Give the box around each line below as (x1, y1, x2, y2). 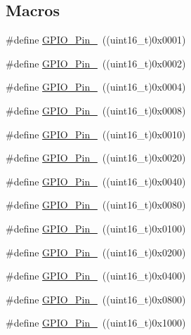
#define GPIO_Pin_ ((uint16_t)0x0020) (6, 150, 186, 165)
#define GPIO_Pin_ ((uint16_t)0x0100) (6, 221, 186, 235)
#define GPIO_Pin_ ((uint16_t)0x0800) (6, 291, 186, 306)
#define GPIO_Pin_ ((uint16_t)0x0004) (6, 79, 186, 94)
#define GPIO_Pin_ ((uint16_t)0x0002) (6, 55, 186, 70)
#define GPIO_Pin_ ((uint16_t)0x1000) (6, 315, 186, 330)
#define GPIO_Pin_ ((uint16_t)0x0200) (6, 244, 186, 259)
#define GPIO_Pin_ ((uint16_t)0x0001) (6, 32, 186, 47)
